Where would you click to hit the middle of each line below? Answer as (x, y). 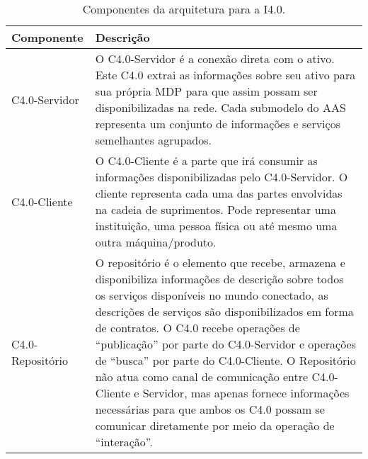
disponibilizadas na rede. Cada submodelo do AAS (220, 107)
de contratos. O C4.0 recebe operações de (197, 328)
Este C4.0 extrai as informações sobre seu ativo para (225, 75)
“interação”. (124, 442)
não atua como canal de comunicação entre (202, 376)
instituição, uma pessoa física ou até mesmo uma (216, 226)
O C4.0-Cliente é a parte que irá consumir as (206, 160)
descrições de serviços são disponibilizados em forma (224, 311)
